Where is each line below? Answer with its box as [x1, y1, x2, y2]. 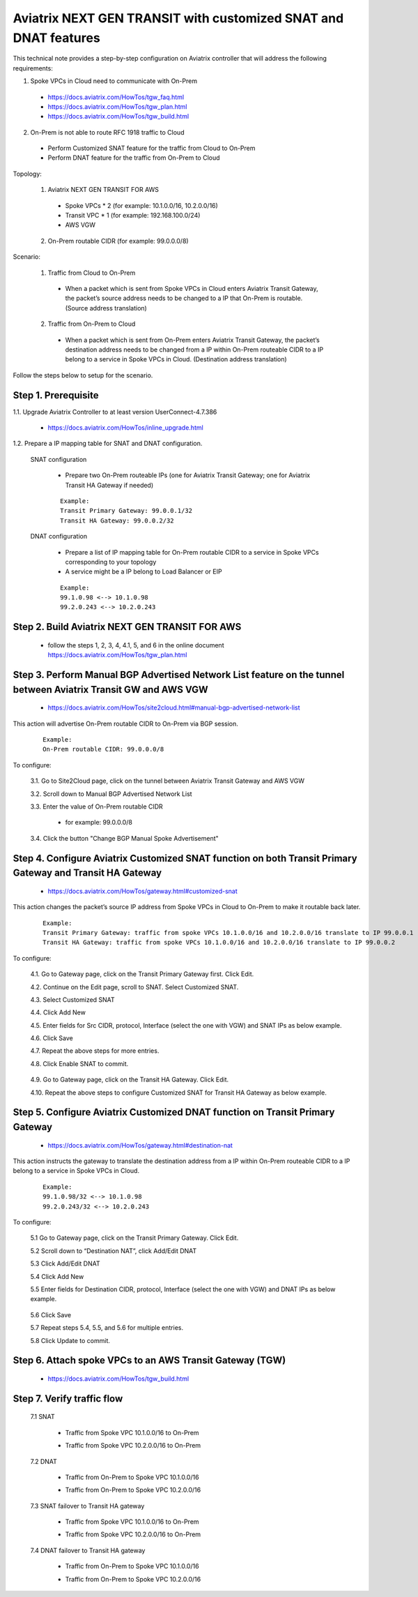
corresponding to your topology [65, 557, 157, 566]
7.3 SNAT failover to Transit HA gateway [30, 1501, 145, 1510]
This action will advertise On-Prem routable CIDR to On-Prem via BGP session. [13, 719, 238, 728]
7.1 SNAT [30, 1413, 55, 1421]
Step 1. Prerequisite [13, 389, 99, 401]
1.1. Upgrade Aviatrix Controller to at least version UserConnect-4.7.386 [13, 407, 217, 416]
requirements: [13, 63, 54, 73]
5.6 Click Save [30, 1310, 72, 1319]
